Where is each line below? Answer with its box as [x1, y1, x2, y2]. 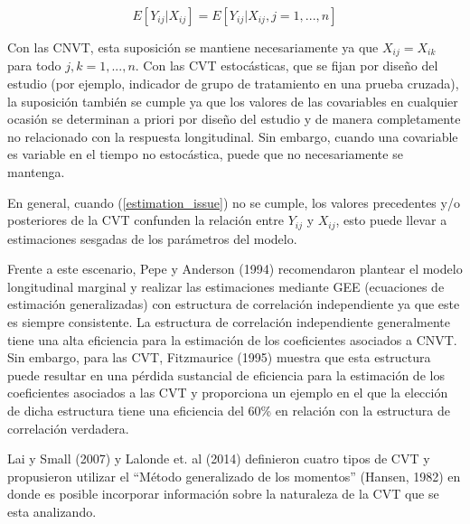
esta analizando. [7, 501, 97, 520]
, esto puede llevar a [335, 211, 447, 229]
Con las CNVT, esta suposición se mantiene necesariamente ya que [7, 38, 379, 56]
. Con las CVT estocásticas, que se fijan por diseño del [135, 56, 438, 75]
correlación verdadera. [7, 418, 129, 437]
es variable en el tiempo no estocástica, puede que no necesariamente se [7, 145, 403, 164]
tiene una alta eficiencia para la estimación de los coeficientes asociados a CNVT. [7, 330, 457, 349]
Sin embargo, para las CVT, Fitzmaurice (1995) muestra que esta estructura [7, 348, 431, 367]
